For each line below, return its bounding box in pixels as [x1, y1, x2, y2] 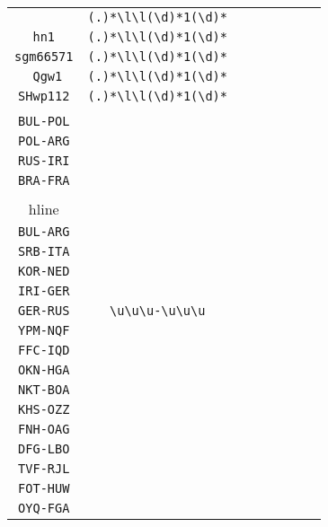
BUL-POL [18, 114, 70, 128]
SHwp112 [18, 89, 70, 103]
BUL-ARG [18, 224, 70, 239]
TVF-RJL [18, 461, 70, 476]
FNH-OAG [18, 422, 70, 436]
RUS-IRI [18, 154, 70, 168]
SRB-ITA [18, 244, 70, 259]
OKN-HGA [18, 363, 70, 377]
